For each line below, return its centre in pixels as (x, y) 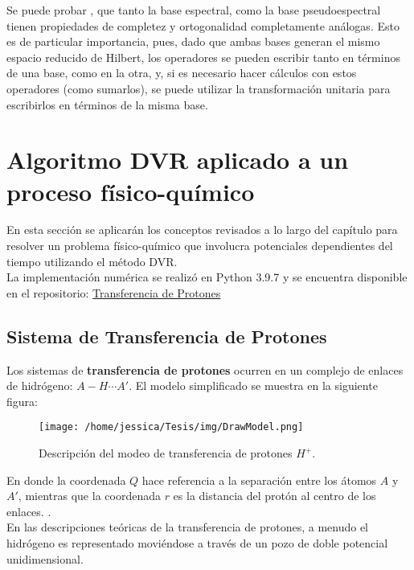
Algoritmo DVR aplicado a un (178, 160)
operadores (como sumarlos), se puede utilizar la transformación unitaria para (199, 88)
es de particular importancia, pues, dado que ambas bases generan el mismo (193, 41)
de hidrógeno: (40, 385)
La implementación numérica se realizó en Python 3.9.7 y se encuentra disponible (207, 277)
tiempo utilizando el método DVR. (92, 261)
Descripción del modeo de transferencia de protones (166, 453)
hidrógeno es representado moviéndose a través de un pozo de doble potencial (197, 543)
